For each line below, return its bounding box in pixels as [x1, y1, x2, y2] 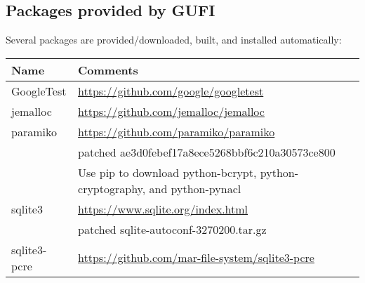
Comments [78, 61, 138, 78]
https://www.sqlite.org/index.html [78, 200, 248, 217]
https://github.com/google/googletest [78, 82, 264, 99]
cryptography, [78, 180, 146, 197]
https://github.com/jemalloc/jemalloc [78, 103, 265, 119]
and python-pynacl [149, 180, 241, 197]
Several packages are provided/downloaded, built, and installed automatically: [6, 32, 342, 47]
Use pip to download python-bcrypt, [78, 164, 257, 180]
